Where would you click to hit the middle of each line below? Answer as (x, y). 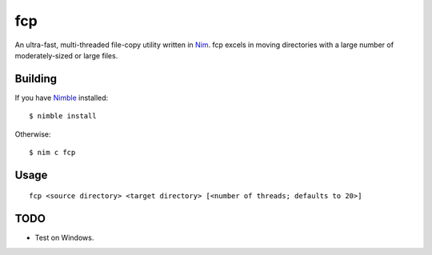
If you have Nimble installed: (62, 98)
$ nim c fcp (52, 153)
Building (36, 79)
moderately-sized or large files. (66, 55)
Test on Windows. (64, 238)
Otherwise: (33, 134)
